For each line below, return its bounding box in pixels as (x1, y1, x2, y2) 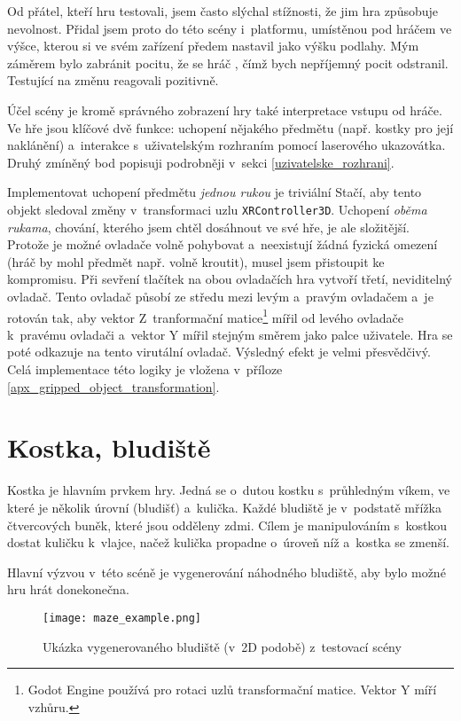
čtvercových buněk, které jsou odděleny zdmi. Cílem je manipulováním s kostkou (7, 515, 448, 534)
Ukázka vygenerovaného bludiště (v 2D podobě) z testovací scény (43, 637, 402, 655)
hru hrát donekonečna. (7, 580, 129, 599)
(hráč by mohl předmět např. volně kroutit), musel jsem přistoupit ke (7, 252, 385, 270)
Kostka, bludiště (7, 429, 211, 466)
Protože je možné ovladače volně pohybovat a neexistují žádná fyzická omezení (7, 235, 438, 254)
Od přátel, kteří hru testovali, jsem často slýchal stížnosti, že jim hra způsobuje (7, 2, 439, 20)
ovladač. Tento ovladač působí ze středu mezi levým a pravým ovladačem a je (7, 286, 434, 305)
